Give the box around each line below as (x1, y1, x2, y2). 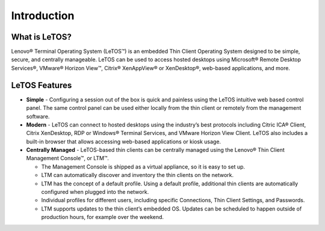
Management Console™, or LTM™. (26, 155, 110, 162)
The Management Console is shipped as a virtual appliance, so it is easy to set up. (41, 163, 246, 170)
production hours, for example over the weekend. (41, 214, 164, 221)
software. (26, 113, 50, 120)
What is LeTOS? (11, 32, 72, 42)
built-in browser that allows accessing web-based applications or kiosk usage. (26, 138, 221, 145)
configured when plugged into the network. (41, 188, 149, 196)
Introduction (11, 9, 75, 22)
